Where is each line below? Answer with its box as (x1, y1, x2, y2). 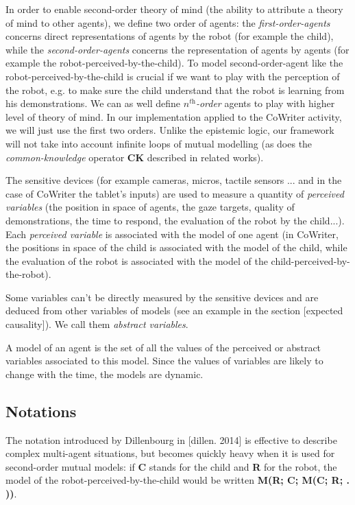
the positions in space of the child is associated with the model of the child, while (5, 240, 347, 255)
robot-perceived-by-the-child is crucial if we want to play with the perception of (5, 69, 340, 83)
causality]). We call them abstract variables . (5, 317, 188, 331)
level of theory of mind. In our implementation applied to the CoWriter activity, (5, 109, 342, 124)
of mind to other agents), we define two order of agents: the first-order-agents (5, 15, 330, 30)
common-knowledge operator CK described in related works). (5, 150, 264, 164)
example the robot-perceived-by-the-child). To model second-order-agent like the (5, 56, 343, 70)
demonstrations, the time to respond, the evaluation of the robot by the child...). (5, 213, 345, 227)
